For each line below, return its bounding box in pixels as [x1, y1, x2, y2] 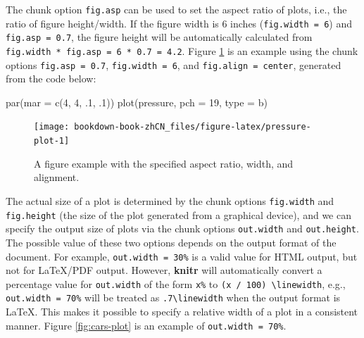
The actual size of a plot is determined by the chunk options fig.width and [6, 193, 334, 208]
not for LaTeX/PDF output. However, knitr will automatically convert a [6, 263, 322, 277]
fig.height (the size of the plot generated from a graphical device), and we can [6, 207, 351, 222]
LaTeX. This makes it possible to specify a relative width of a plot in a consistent [6, 304, 358, 319]
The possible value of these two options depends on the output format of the [6, 234, 337, 249]
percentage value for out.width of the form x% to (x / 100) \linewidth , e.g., [6, 276, 346, 291]
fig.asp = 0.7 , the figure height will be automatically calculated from [6, 30, 313, 44]
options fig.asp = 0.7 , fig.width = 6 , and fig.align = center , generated [6, 57, 341, 72]
